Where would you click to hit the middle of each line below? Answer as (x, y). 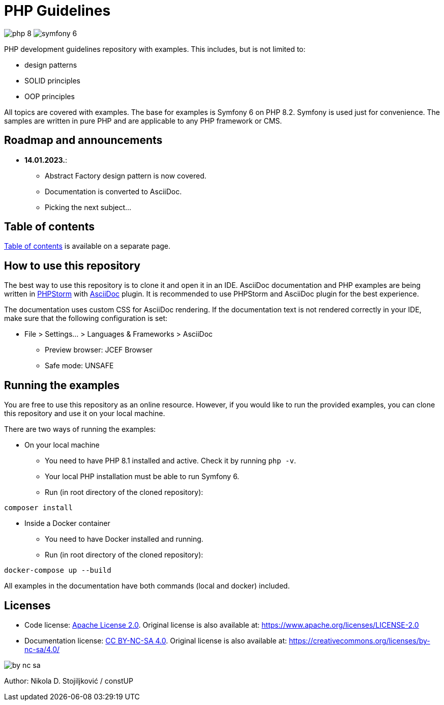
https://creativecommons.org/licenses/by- (359, 640)
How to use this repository (72, 266)
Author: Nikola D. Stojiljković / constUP (69, 681)
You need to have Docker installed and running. (124, 539)
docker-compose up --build (58, 570)
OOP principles (50, 96)
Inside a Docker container (67, 523)
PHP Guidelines (57, 11)
